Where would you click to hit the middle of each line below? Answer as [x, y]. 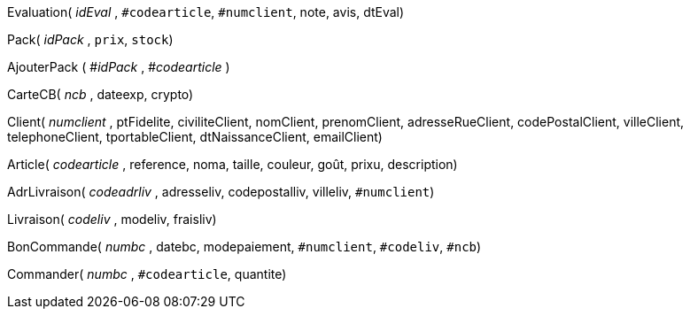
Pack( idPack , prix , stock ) [90, 39]
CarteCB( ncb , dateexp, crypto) [101, 94]
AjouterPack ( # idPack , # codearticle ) [119, 67]
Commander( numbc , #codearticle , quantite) [147, 274]
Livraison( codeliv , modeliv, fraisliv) [112, 219]
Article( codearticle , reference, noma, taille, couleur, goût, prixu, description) [233, 164]
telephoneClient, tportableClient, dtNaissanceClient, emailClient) [195, 137]
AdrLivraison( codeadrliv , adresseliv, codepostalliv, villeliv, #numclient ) [221, 192]
